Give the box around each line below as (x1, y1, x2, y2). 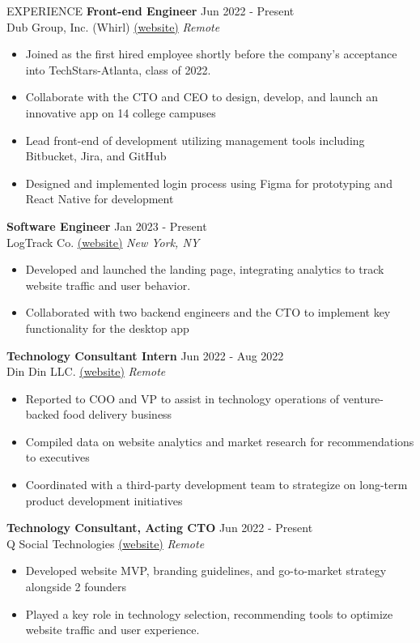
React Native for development (25, 190, 174, 207)
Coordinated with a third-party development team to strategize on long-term (25, 476, 408, 493)
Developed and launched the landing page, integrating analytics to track (25, 261, 384, 278)
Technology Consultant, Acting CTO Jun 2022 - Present (6, 519, 313, 536)
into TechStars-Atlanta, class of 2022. (25, 61, 211, 78)
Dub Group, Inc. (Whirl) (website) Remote (6, 18, 220, 35)
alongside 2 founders (25, 578, 127, 595)
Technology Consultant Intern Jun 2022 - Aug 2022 (6, 347, 284, 364)
